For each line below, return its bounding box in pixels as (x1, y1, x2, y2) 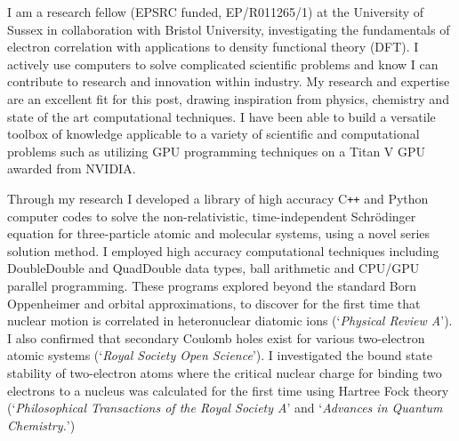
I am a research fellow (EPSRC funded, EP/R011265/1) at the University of (7, 3, 424, 20)
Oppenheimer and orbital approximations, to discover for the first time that (7, 293, 421, 312)
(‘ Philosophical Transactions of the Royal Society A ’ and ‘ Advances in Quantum (7, 398, 443, 417)
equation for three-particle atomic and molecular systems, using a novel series (7, 224, 431, 243)
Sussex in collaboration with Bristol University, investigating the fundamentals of (7, 20, 450, 38)
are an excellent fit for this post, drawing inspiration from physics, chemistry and (7, 89, 449, 108)
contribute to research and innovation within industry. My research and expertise (7, 72, 450, 91)
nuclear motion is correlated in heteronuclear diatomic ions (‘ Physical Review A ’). (7, 311, 453, 330)
